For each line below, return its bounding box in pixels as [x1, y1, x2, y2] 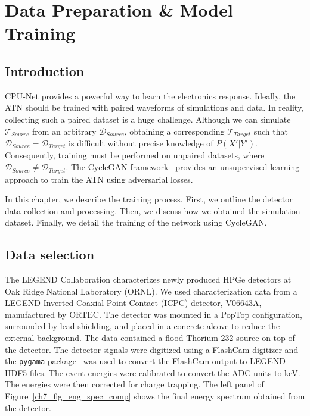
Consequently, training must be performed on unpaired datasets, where [5, 149, 265, 161]
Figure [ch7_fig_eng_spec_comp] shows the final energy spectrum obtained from [5, 390, 305, 402]
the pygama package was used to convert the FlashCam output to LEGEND [5, 355, 286, 367]
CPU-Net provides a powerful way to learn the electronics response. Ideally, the [5, 89, 296, 102]
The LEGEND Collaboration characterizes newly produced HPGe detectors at [5, 273, 292, 286]
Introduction [5, 61, 85, 80]
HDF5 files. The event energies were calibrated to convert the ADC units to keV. [5, 366, 300, 379]
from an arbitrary [32, 124, 97, 137]
